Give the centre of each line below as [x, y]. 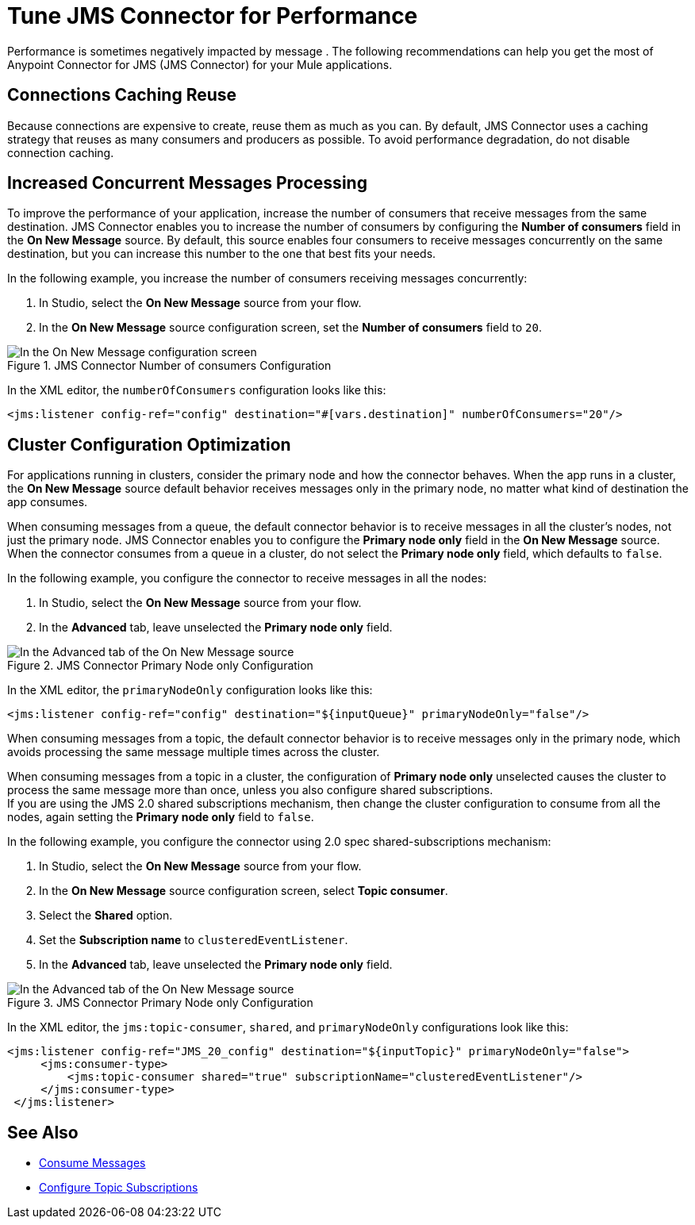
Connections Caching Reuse [122, 95]
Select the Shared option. [106, 916]
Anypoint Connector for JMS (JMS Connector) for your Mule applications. [200, 64]
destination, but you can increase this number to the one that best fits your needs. [222, 254]
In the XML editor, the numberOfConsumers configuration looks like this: [197, 390]
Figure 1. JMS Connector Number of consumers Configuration [169, 366]
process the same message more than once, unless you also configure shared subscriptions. [250, 790]
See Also [43, 1132]
